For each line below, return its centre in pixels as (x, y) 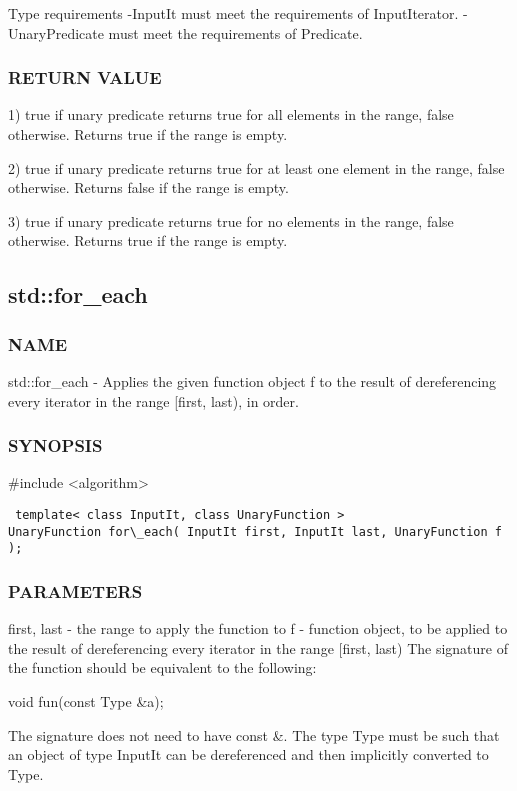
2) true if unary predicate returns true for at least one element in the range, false (256, 167)
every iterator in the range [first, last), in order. (153, 400)
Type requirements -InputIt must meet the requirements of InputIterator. (233, 13)
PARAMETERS (75, 590)
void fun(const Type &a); (86, 700)
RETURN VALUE (85, 77)
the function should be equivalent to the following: (162, 667)
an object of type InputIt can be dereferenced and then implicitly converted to (248, 754)
